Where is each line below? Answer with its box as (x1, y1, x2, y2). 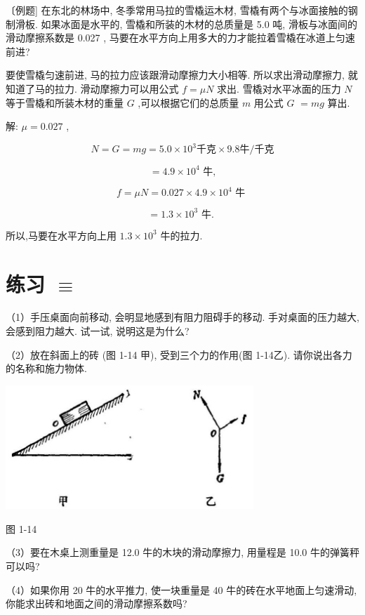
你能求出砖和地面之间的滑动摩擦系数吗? (6, 596, 187, 611)
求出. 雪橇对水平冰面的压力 (217, 81, 341, 95)
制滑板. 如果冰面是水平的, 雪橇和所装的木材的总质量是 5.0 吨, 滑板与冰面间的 (6, 16, 357, 31)
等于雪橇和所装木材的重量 (6, 95, 124, 110)
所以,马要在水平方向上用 (6, 227, 117, 242)
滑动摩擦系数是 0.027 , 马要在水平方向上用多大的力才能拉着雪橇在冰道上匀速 (6, 30, 355, 45)
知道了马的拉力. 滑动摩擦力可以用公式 (6, 81, 179, 95)
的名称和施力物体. (6, 361, 87, 376)
